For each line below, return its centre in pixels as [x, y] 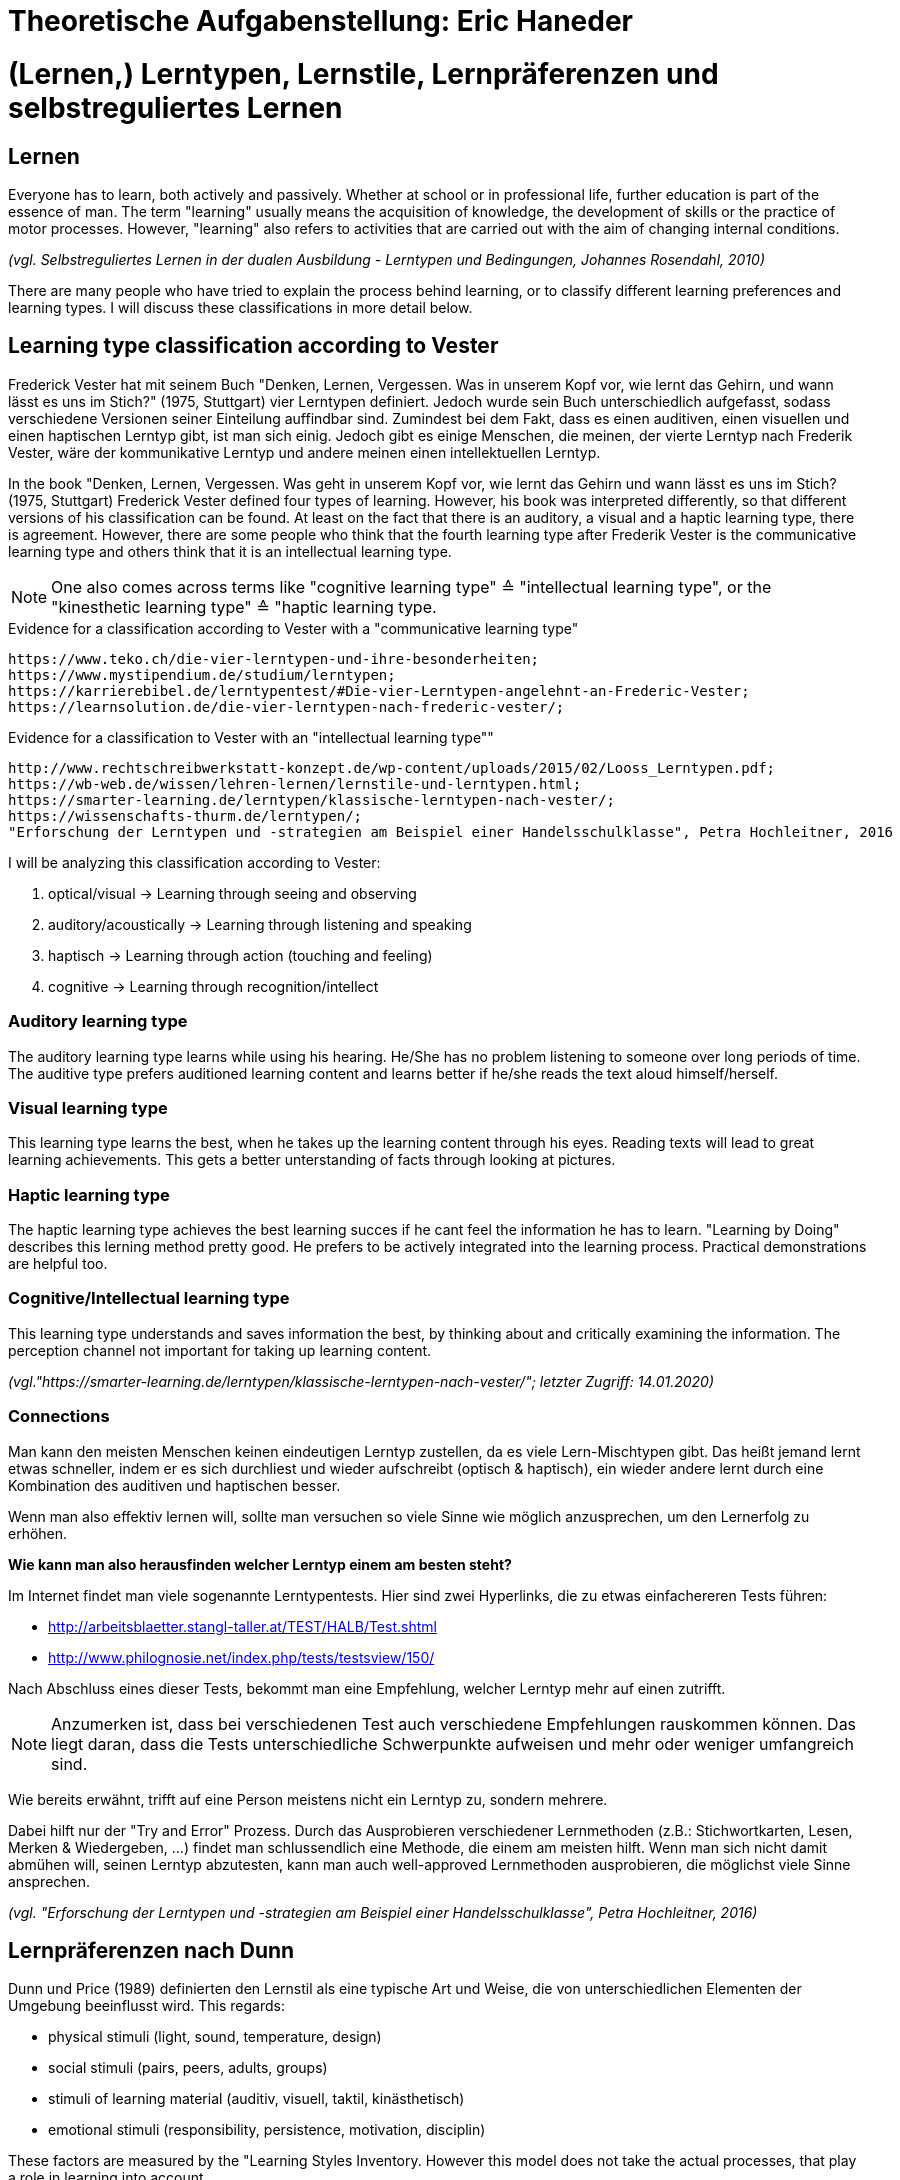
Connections [59, 1416]
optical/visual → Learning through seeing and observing [232, 893]
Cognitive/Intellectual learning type [149, 1298]
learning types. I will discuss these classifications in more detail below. [240, 307]
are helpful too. [58, 1264]
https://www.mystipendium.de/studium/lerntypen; [202, 674]
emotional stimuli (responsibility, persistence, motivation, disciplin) [267, 2130]
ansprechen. [49, 1881]
